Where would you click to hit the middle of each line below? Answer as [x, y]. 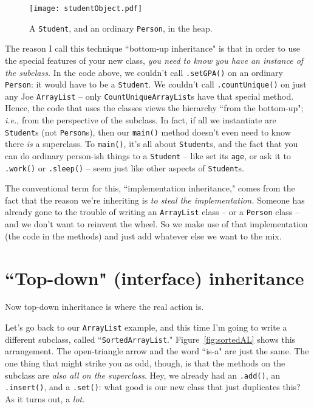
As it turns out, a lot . [45, 398]
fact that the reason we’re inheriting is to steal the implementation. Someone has [155, 200]
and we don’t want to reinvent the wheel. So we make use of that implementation [156, 224]
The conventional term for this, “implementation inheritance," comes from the [150, 188]
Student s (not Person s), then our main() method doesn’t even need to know [148, 132]
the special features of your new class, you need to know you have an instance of [154, 60]
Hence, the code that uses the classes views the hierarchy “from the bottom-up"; [154, 108]
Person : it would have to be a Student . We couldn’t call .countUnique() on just [156, 84]
